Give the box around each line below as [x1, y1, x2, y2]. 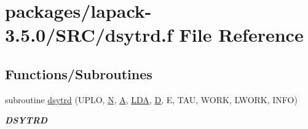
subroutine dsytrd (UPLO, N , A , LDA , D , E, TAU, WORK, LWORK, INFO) [5, 93, 298, 106]
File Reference [179, 22, 304, 47]
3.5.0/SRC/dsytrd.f [5, 22, 173, 47]
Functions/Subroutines [5, 64, 152, 83]
